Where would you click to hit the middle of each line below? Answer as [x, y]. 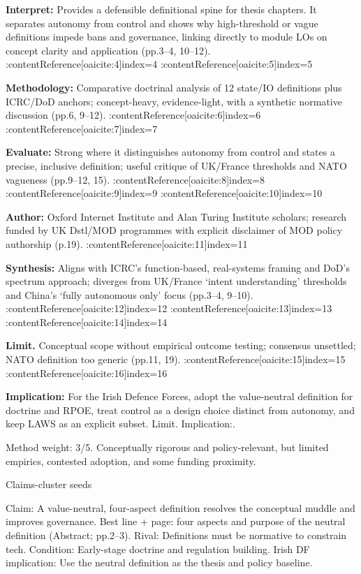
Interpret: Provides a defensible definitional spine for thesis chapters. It [161, 9]
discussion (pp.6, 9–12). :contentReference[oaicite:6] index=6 [133, 115]
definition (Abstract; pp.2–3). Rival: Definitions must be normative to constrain [176, 535]
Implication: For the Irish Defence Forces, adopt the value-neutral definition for [179, 396]
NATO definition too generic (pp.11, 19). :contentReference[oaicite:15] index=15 [176, 359]
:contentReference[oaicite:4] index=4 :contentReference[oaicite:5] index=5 [159, 64]
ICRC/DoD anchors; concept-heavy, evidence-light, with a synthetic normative [174, 101]
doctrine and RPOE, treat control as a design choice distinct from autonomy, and [180, 410]
